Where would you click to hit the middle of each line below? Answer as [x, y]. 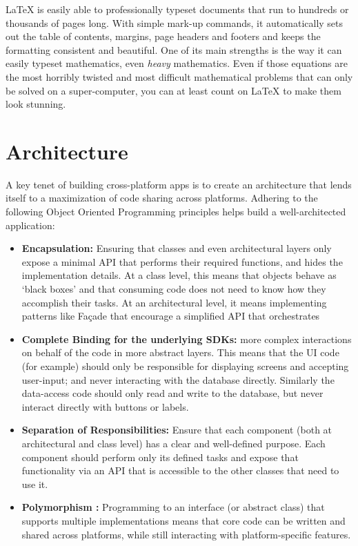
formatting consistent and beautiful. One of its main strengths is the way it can [174, 49]
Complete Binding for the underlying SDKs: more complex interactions [187, 339]
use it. [35, 484]
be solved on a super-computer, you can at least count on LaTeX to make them [173, 90]
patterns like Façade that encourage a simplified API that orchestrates [171, 316]
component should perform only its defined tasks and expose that [160, 457]
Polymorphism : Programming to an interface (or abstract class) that [173, 507]
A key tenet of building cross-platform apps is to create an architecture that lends [179, 184]
